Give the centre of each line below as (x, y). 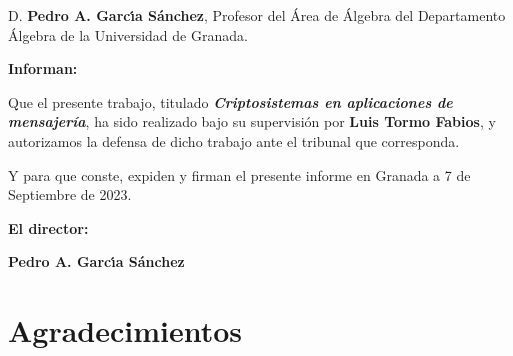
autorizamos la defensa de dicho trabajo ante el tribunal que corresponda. (234, 140)
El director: (48, 227)
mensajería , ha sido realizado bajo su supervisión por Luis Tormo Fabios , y (252, 121)
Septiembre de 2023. (70, 194)
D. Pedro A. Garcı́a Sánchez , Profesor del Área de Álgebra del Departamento (257, 15)
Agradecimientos (125, 330)
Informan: (43, 68)
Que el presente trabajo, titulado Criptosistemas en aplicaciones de (230, 101)
